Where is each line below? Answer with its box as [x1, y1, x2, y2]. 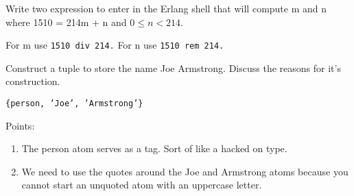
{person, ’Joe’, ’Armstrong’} [5, 99, 143, 109]
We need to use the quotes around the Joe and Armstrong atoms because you [21, 164, 349, 178]
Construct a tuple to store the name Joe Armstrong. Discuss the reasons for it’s [5, 60, 341, 75]
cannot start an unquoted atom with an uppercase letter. [21, 177, 262, 192]
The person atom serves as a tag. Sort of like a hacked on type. [21, 141, 287, 156]
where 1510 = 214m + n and [5, 14, 127, 29]
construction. [5, 74, 60, 88]
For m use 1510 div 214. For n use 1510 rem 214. [5, 38, 224, 52]
